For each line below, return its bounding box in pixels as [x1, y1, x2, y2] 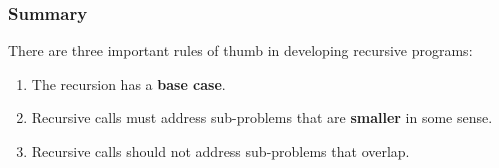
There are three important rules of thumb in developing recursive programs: [8, 40, 473, 61]
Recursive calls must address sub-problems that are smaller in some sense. [31, 107, 493, 128]
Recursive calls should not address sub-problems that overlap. [31, 141, 410, 161]
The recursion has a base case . [31, 73, 226, 94]
